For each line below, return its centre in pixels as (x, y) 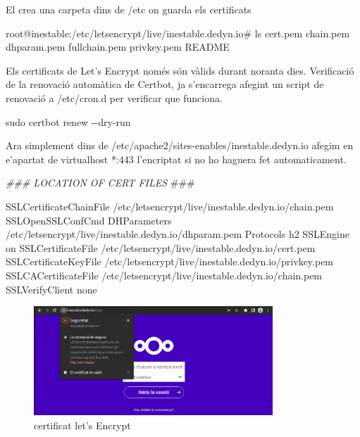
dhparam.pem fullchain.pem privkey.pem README (118, 47)
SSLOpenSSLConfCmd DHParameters (89, 220)
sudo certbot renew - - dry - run (68, 121)
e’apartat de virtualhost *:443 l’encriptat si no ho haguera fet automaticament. (176, 159)
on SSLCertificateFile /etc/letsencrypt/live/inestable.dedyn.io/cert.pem (161, 247)
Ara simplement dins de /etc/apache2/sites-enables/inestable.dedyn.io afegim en (180, 145)
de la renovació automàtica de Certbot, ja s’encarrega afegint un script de (165, 84)
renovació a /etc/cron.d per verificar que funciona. (114, 97)
